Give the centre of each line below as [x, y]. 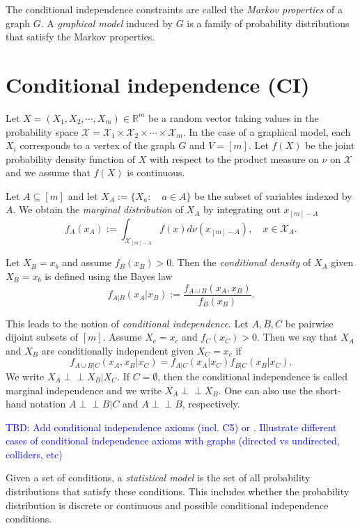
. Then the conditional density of [241, 262]
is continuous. [156, 172]
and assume [87, 262]
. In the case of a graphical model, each [267, 131]
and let [83, 195]
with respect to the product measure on [234, 158]
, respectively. [211, 404]
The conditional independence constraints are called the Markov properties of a [174, 9]
